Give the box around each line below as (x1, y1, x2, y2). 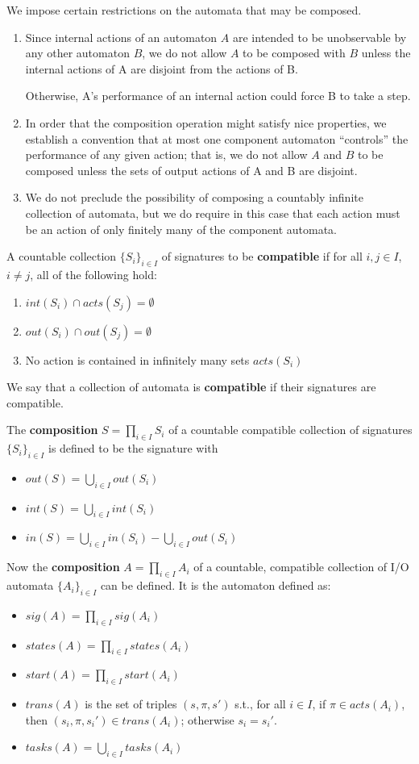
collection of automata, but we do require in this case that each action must (25, 204, 400, 221)
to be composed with (243, 44, 346, 61)
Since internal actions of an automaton (25, 28, 218, 45)
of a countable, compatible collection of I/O (193, 558, 409, 575)
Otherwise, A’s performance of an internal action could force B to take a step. (25, 87, 411, 104)
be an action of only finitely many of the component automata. (25, 220, 337, 237)
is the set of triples (85, 695, 177, 712)
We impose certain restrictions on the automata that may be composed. (6, 2, 362, 18)
